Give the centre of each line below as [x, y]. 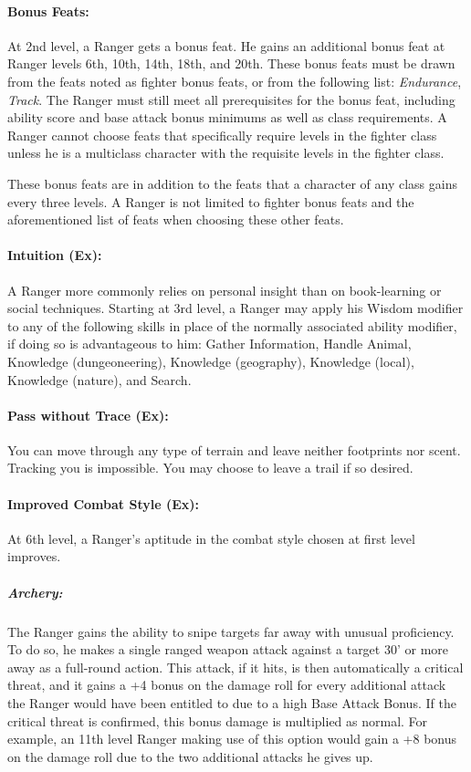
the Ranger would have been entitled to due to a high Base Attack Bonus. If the [232, 703]
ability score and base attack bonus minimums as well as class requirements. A [227, 117]
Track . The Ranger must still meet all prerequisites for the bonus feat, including [231, 99]
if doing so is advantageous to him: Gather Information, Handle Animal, [209, 344]
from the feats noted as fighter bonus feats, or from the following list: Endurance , [235, 81]
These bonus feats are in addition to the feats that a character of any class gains [232, 183]
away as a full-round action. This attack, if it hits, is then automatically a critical [235, 667]
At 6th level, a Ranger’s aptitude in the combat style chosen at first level [211, 538]
